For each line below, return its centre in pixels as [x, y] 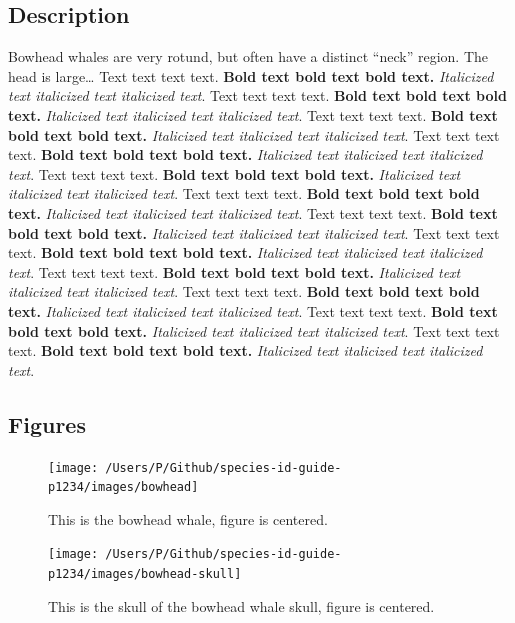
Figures [47, 423]
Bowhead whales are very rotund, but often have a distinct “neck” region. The [248, 56]
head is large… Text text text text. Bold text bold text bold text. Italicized [251, 75]
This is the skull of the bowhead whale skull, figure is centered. [241, 605]
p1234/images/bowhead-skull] [145, 574]
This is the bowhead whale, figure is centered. [188, 518]
